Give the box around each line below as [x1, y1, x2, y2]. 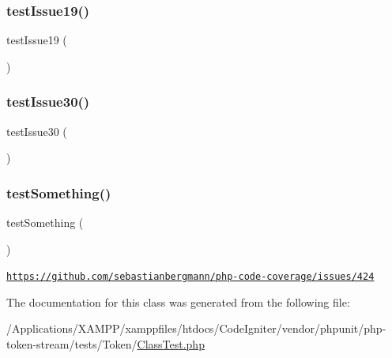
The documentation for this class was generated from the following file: [6, 293, 350, 310]
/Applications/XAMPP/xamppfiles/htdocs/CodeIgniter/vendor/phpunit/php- [6, 320, 386, 337]
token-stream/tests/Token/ [6, 336, 138, 352]
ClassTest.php [137, 336, 205, 352]
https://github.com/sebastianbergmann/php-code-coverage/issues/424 [6, 271, 375, 283]
